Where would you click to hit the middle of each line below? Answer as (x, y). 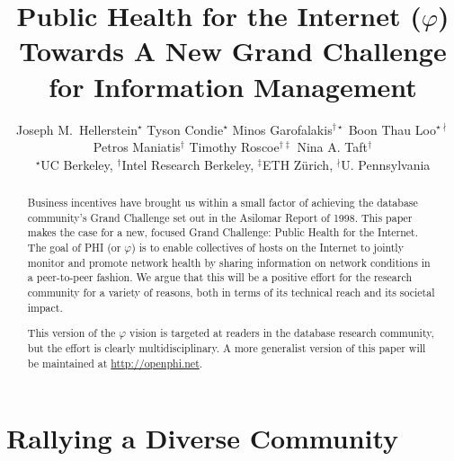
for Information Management (233, 86)
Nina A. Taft (332, 147)
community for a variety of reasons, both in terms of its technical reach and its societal (231, 293)
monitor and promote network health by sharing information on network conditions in (229, 262)
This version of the (71, 333)
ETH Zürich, (298, 164)
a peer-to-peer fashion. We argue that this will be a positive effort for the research (220, 277)
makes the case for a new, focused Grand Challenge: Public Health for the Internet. (223, 232)
